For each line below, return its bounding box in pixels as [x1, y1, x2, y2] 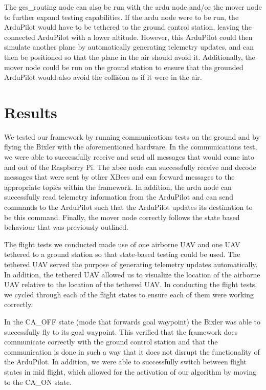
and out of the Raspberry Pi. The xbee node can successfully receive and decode [4, 161, 256, 172]
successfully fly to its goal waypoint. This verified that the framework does [4, 326, 238, 337]
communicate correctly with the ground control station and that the [4, 336, 218, 347]
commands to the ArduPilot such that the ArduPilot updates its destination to [4, 202, 253, 212]
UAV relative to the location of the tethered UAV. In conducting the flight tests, [4, 279, 257, 290]
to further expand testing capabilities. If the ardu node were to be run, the [4, 11, 239, 22]
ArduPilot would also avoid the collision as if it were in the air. [4, 72, 202, 82]
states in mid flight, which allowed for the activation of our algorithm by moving [4, 366, 257, 377]
